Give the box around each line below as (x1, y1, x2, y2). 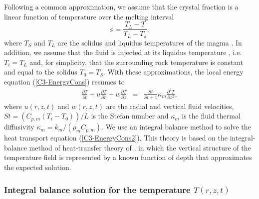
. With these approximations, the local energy (103, 66, 244, 77)
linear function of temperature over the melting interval (4, 11, 174, 21)
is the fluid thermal (182, 110, 241, 121)
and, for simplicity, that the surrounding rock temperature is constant (29, 56, 244, 67)
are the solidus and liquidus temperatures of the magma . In (57, 37, 242, 47)
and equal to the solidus (4, 66, 77, 77)
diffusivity (4, 121, 34, 132)
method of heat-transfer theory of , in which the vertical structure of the (29, 142, 251, 152)
